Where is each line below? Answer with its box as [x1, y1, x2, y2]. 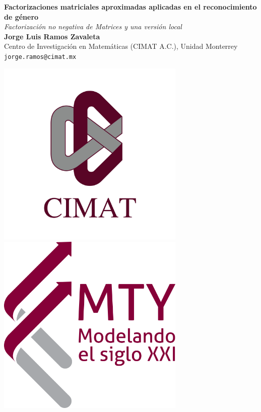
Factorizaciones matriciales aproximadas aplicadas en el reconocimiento [4, 2, 257, 12]
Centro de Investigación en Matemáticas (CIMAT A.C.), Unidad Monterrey [4, 41, 238, 51]
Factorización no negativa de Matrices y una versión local [4, 21, 182, 32]
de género [4, 11, 39, 22]
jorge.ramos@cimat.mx [4, 53, 77, 60]
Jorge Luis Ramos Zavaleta [4, 31, 100, 41]
